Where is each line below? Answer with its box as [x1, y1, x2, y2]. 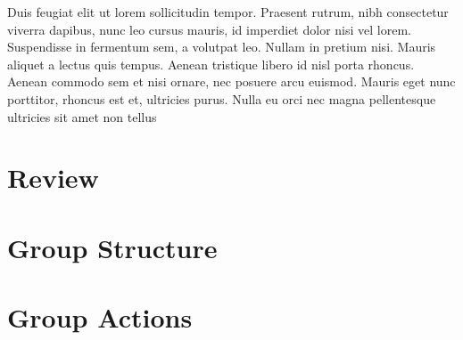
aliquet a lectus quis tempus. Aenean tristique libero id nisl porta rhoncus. [7, 54, 415, 73]
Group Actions [7, 299, 193, 336]
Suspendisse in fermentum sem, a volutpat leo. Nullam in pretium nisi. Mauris [7, 37, 436, 56]
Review [7, 159, 99, 196]
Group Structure [7, 229, 218, 265]
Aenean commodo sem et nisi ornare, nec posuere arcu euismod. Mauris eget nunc [7, 72, 456, 91]
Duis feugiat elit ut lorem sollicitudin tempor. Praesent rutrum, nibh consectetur [7, 3, 449, 20]
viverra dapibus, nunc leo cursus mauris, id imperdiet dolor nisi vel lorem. [7, 20, 411, 38]
